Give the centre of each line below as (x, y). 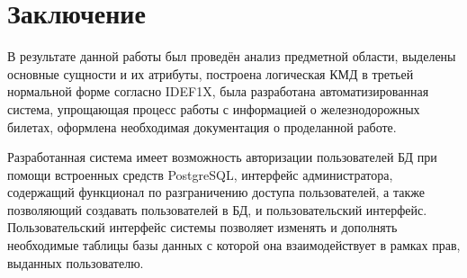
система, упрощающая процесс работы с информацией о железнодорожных (214, 108)
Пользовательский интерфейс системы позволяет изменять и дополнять (202, 227)
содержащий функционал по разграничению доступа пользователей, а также (216, 192)
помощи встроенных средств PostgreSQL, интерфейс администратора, (200, 174)
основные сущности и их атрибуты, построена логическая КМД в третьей (211, 73)
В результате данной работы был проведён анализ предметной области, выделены (232, 56)
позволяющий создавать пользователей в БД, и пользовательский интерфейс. (217, 209)
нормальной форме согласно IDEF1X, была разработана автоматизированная (218, 91)
